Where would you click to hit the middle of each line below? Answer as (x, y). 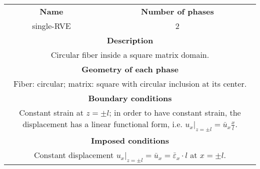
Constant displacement (74, 155)
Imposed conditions (130, 141)
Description (130, 40)
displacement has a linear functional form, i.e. (102, 124)
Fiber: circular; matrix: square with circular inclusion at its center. (130, 84)
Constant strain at (51, 112)
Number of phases (177, 11)
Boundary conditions (130, 98)
